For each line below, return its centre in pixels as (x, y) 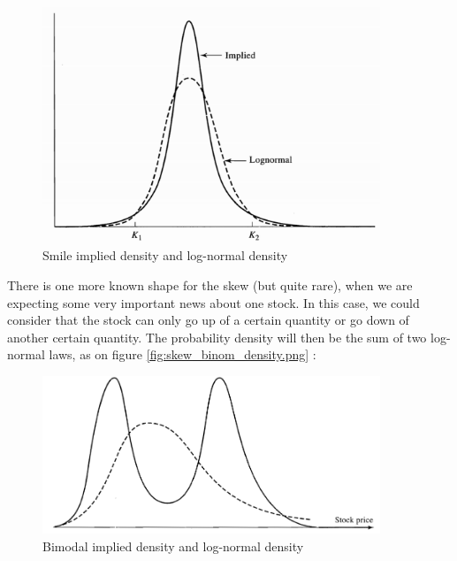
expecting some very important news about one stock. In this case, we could (213, 302)
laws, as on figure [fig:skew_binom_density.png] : (183, 354)
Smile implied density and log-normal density (165, 255)
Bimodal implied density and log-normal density (173, 546)
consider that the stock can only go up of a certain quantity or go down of (208, 320)
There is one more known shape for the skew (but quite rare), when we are (210, 285)
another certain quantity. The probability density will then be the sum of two (217, 337)
